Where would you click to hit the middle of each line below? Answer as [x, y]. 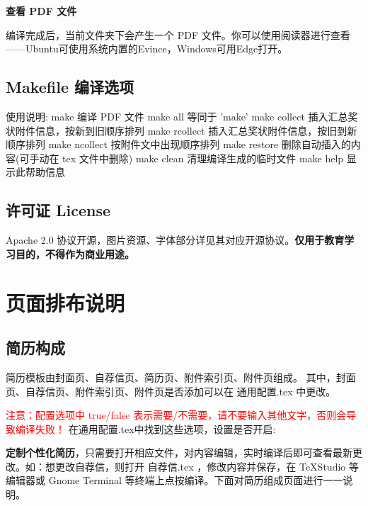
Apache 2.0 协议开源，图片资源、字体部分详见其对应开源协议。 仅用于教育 [175, 240]
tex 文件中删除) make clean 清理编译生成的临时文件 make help [203, 158]
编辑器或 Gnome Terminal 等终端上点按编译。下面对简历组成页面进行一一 [174, 480]
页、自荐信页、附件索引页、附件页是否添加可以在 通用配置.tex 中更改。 [171, 391]
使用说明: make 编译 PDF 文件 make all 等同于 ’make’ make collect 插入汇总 [177, 116]
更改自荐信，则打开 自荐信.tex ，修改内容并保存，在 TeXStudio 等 [207, 466]
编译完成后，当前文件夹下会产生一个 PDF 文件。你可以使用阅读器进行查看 [178, 34]
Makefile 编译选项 [70, 87]
